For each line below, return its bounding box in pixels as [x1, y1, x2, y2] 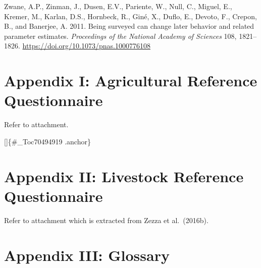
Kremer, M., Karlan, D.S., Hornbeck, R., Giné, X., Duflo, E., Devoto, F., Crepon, [4, 11, 257, 21]
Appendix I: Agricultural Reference [4, 70, 257, 91]
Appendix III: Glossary [4, 244, 170, 265]
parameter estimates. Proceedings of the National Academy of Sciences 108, [4, 30, 237, 41]
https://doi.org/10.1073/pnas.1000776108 [22, 40, 150, 51]
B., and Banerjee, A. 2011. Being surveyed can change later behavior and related [4, 21, 254, 31]
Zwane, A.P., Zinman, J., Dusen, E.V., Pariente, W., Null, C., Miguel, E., [4, 1, 232, 11]
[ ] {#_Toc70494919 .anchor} [4, 136, 91, 146]
